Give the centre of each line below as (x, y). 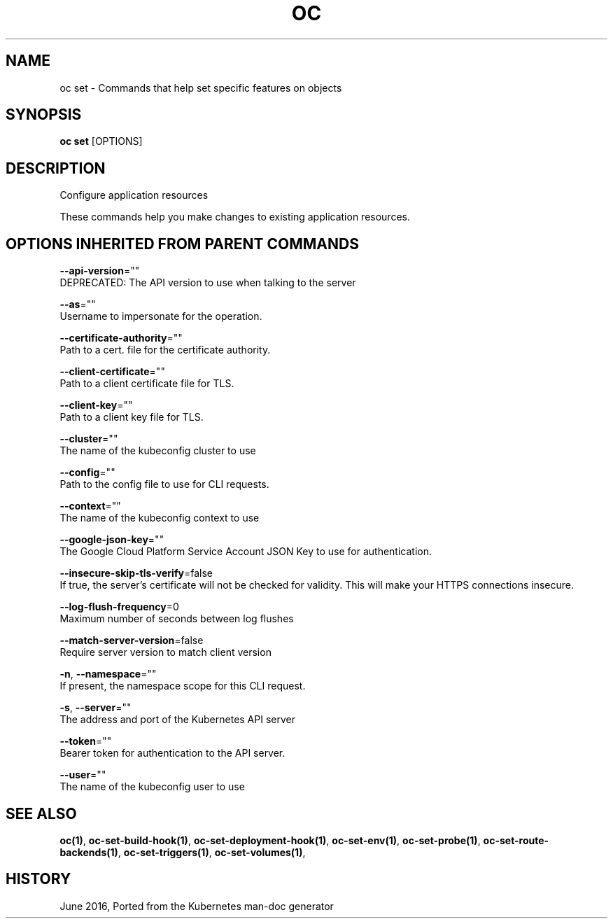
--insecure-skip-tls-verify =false (136, 573)
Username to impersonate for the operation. (161, 316)
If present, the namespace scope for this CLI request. (183, 686)
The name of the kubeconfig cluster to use (158, 451)
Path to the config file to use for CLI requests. (164, 484)
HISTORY (38, 879)
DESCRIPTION (56, 168)
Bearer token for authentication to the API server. (172, 753)
